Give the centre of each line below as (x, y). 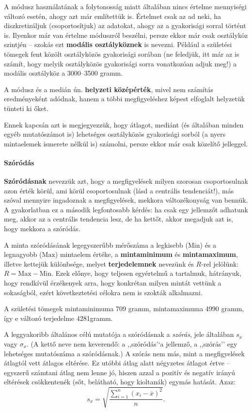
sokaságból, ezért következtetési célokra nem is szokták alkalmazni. (103, 292)
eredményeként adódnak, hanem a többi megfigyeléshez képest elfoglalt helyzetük (125, 99)
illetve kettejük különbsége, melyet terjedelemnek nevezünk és (99, 263)
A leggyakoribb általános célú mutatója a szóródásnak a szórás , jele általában (119, 334)
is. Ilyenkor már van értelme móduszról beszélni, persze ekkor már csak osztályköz (126, 35)
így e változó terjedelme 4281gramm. (58, 318)
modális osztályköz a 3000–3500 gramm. (63, 73)
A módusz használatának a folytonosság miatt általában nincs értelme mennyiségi (125, 6)
